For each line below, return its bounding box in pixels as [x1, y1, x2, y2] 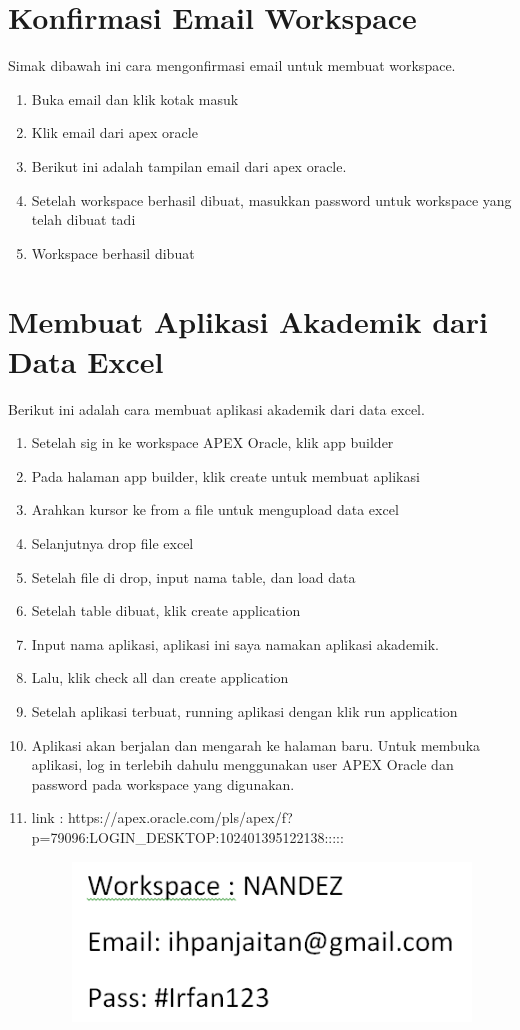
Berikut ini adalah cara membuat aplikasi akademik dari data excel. [8, 398, 425, 419]
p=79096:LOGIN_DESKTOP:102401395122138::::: [31, 826, 344, 847]
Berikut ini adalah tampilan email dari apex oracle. [31, 155, 347, 176]
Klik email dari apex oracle [31, 122, 198, 143]
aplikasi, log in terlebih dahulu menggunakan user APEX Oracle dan [31, 754, 454, 775]
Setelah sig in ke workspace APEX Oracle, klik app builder [31, 432, 394, 453]
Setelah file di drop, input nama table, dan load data [31, 566, 356, 587]
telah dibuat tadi [31, 209, 136, 230]
